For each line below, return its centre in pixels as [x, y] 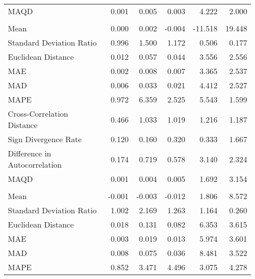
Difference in [30, 153]
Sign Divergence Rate [45, 139]
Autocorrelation [35, 165]
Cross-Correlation [38, 114]
